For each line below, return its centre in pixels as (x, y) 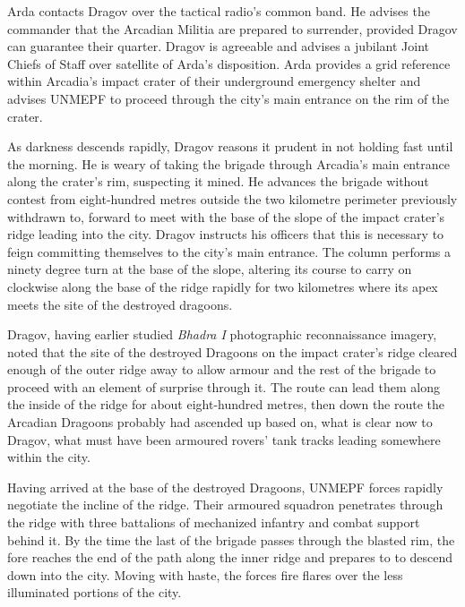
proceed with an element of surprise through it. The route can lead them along (224, 386)
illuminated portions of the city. (95, 592)
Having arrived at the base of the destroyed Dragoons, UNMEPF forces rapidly (225, 487)
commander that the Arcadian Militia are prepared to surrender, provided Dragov (232, 28)
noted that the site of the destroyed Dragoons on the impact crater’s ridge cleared (232, 351)
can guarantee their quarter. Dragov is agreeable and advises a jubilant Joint (219, 46)
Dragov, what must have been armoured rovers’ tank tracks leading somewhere (224, 439)
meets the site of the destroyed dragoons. (120, 304)
